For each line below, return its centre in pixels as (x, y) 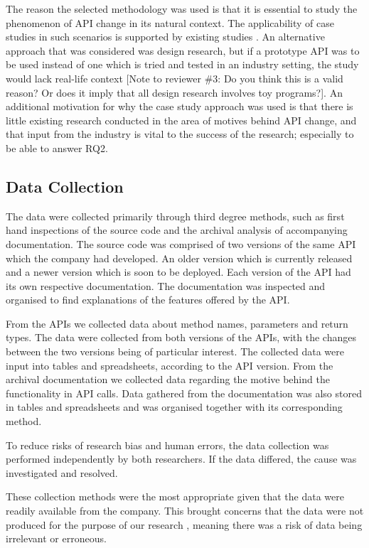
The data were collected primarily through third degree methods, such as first (175, 216)
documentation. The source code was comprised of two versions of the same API (181, 243)
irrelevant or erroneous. (56, 538)
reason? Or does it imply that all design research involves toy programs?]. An (174, 92)
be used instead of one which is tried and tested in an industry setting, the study (182, 64)
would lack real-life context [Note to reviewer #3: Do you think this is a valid (175, 78)
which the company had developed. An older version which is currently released (179, 258)
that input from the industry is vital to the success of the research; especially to (180, 134)
